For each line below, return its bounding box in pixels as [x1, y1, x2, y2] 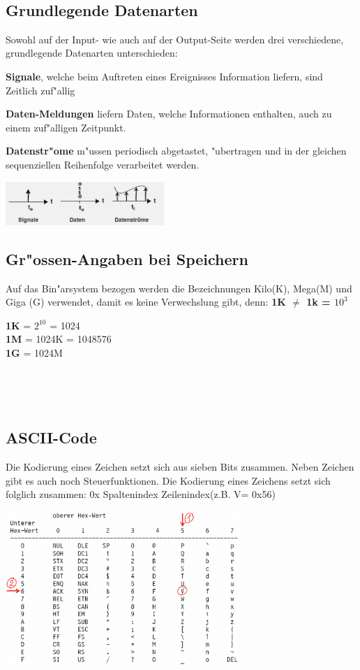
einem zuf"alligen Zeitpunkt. [6, 120, 126, 134]
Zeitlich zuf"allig [6, 83, 75, 97]
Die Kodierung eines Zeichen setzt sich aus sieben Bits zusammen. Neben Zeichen [6, 459, 354, 473]
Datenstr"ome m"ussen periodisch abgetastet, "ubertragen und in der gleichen [6, 143, 347, 158]
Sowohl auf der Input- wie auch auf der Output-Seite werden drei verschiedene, [6, 31, 344, 46]
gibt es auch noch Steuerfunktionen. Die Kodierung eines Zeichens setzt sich [6, 473, 331, 487]
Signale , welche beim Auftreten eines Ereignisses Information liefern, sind [6, 69, 323, 83]
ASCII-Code [6, 427, 97, 448]
